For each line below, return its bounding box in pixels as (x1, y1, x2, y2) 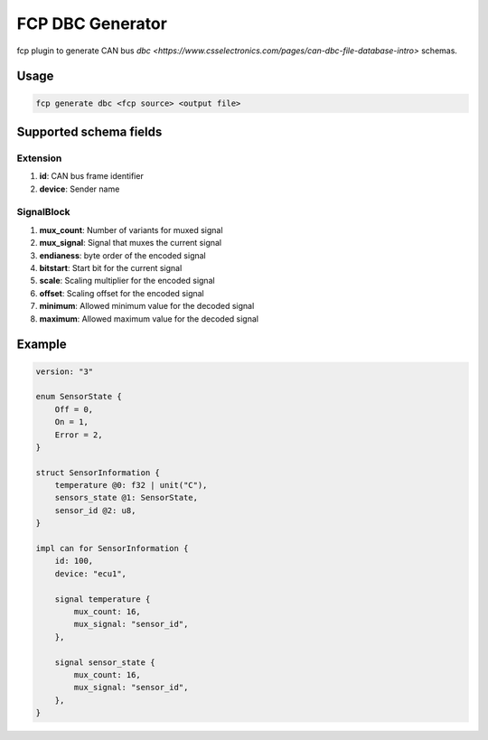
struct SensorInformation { (35, 467, 160, 478)
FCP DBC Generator (16, 14, 167, 33)
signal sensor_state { (54, 657, 155, 668)
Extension (16, 152, 62, 164)
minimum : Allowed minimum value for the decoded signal (39, 301, 255, 312)
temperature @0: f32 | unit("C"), (54, 480, 208, 491)
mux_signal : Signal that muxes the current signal (39, 238, 221, 248)
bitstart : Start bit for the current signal (39, 263, 183, 273)
